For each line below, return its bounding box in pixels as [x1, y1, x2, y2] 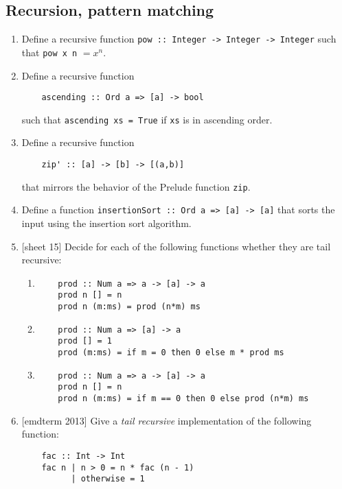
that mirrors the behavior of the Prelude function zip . [21, 179, 251, 193]
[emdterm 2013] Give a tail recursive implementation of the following [21, 413, 312, 427]
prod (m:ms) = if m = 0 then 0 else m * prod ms [58, 348, 284, 358]
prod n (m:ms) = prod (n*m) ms [58, 302, 201, 312]
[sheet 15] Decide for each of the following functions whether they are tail [21, 239, 331, 253]
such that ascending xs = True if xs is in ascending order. [21, 112, 273, 126]
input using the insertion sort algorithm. [21, 215, 192, 230]
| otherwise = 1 [71, 474, 145, 484]
